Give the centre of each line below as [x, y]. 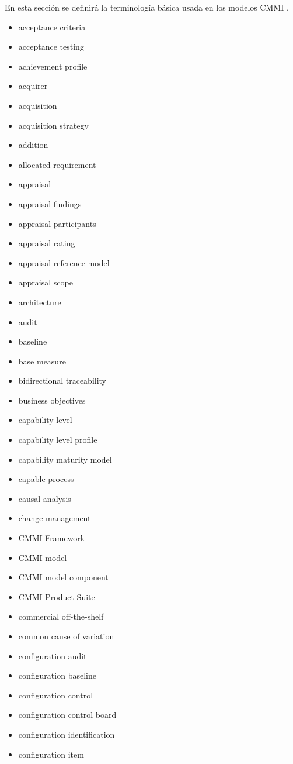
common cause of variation [66, 636]
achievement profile [53, 66]
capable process [46, 479]
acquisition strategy [53, 125]
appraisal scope [46, 282]
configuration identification [67, 734]
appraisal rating [47, 243]
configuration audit [53, 655]
